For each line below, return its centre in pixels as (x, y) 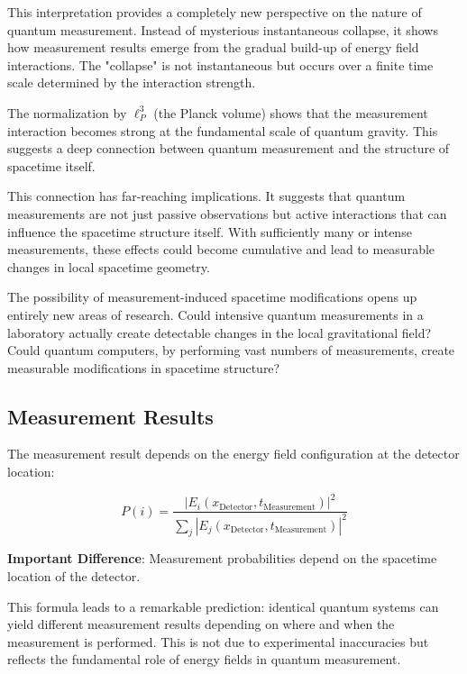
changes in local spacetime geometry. (109, 266)
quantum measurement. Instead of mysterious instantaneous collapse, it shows (223, 29)
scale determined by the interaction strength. (132, 82)
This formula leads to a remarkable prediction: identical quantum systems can (223, 606)
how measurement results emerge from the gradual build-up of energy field (213, 47)
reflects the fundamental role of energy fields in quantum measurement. (204, 659)
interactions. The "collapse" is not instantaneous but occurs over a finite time (220, 64)
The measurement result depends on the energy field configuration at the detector (233, 454)
